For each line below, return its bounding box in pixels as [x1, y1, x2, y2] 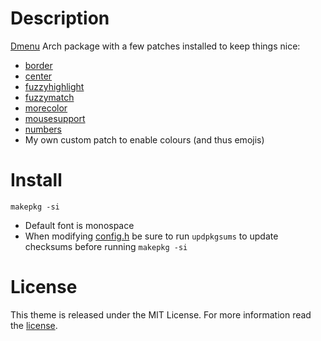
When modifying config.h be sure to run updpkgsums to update [24, 230, 279, 242]
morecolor [24, 102, 68, 114]
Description [10, 7, 110, 30]
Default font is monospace [24, 219, 135, 231]
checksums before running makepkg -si [24, 240, 188, 252]
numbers [24, 123, 63, 135]
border [24, 59, 53, 71]
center [24, 70, 53, 82]
